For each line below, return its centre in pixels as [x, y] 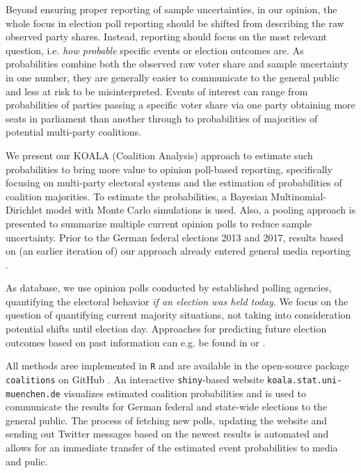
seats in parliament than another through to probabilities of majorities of [162, 118]
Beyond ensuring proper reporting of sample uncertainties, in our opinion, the [171, 9]
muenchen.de [33, 394]
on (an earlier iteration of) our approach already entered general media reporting [178, 251]
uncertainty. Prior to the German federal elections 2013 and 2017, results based [175, 237]
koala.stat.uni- [305, 380]
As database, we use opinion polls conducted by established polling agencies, [169, 288]
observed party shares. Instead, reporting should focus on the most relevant [166, 37]
